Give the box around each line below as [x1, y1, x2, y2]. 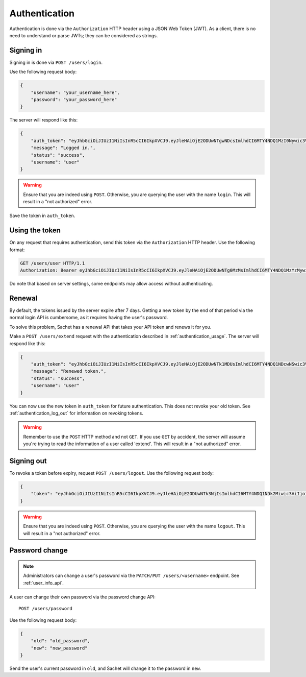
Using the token [9, 226, 61, 235]
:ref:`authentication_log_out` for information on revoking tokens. [9, 410, 144, 416]
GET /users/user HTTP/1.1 [20, 260, 85, 266]
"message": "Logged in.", [31, 145, 96, 151]
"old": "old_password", [31, 638, 90, 644]
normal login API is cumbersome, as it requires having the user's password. [9, 315, 168, 321]
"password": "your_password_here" [31, 97, 117, 102]
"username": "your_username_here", [31, 89, 120, 95]
